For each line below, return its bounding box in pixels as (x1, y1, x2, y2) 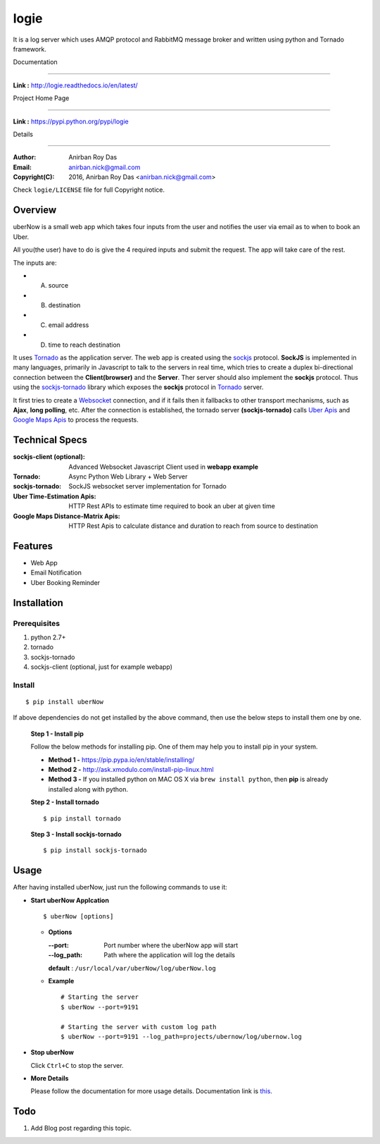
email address (48, 321, 89, 329)
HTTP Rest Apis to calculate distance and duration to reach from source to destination (68, 522, 318, 530)
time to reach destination (48, 340, 121, 349)
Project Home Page (13, 94, 70, 102)
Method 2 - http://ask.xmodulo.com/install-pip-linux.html (48, 765, 214, 773)
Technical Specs (13, 434, 88, 446)
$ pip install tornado (43, 814, 122, 823)
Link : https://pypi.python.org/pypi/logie (13, 117, 129, 125)
